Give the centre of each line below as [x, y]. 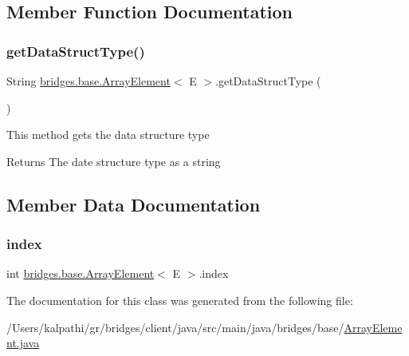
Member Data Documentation [134, 204]
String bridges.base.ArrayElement [88, 81]
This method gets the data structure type [108, 134]
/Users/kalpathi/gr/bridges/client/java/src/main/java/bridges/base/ [175, 327]
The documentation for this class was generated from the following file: [180, 300]
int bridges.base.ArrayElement [81, 273]
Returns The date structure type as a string [114, 161]
